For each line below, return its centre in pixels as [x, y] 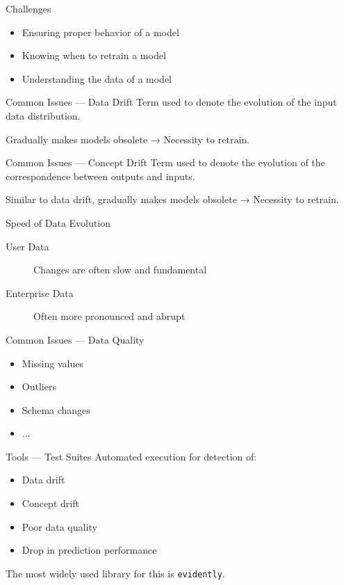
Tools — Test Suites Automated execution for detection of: [131, 456]
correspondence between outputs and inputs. [100, 176]
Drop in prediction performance [89, 550]
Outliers [39, 386]
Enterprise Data [40, 292]
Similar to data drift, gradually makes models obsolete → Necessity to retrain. [172, 199]
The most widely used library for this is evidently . [115, 573]
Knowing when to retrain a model [94, 55]
